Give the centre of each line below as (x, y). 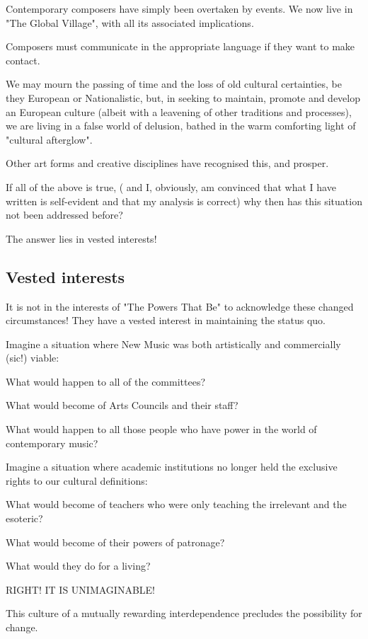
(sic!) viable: (33, 358)
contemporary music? (52, 443)
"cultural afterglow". (49, 139)
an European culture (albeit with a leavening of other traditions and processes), (179, 111)
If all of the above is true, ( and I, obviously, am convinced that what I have (171, 186)
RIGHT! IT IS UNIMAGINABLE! (80, 589)
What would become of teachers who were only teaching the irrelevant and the (176, 504)
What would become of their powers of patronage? (115, 542)
